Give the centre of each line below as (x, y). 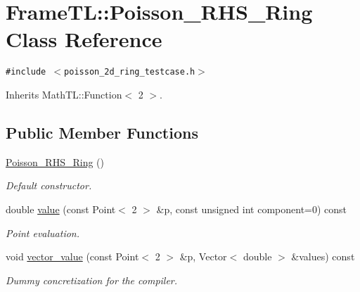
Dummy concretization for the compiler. (92, 280)
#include (26, 72)
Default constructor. (49, 185)
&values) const (323, 256)
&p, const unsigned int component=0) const (252, 209)
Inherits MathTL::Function (64, 94)
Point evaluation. (43, 233)
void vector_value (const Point (72, 256)
